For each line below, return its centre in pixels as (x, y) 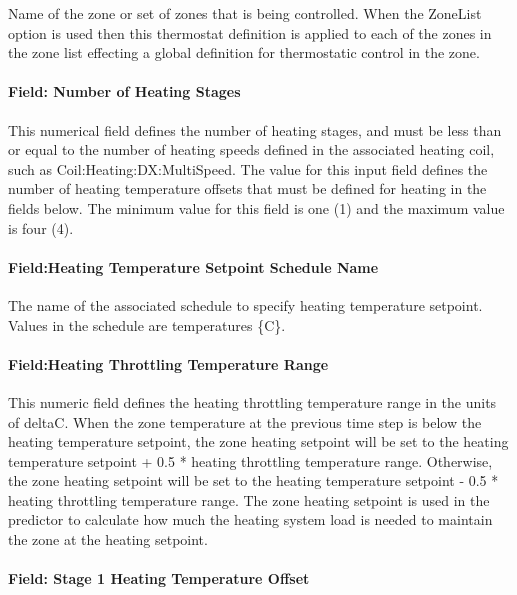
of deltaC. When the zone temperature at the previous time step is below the (245, 421)
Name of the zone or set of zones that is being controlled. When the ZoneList (245, 13)
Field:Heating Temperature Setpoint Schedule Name (193, 266)
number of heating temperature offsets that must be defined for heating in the (247, 188)
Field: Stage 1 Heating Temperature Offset (159, 578)
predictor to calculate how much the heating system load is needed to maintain (250, 519)
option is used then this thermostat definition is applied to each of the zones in (250, 32)
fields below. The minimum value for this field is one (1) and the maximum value (256, 207)
